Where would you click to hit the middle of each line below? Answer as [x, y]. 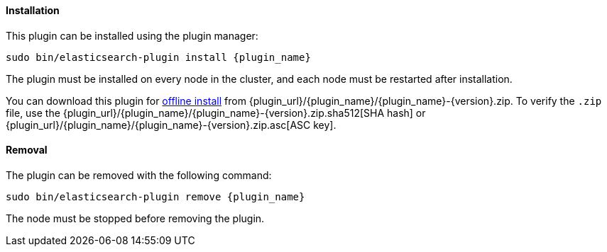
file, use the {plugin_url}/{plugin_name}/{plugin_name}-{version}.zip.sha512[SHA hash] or [216, 113]
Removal [27, 150]
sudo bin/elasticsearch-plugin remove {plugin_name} [155, 196]
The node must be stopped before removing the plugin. [135, 218]
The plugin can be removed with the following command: [139, 175]
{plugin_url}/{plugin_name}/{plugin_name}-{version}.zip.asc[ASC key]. [171, 125]
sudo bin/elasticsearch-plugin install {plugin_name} [158, 57]
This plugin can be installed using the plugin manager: [132, 35]
